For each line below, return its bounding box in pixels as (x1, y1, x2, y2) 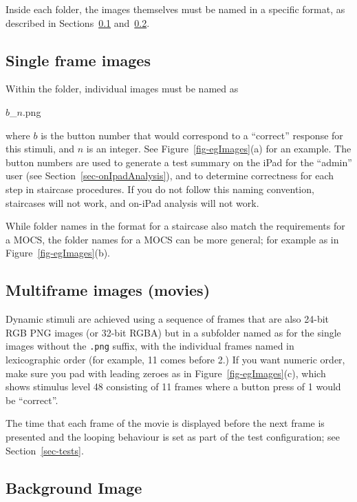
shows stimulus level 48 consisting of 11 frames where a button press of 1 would (6, 379, 341, 394)
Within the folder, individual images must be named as (6, 81, 239, 96)
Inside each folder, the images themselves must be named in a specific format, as (6, 2, 345, 16)
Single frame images (6, 49, 151, 70)
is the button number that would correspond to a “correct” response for (41, 128, 343, 142)
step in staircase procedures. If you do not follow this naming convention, (6, 181, 314, 196)
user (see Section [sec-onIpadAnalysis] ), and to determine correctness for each (6, 168, 334, 183)
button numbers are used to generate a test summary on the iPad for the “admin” (6, 154, 352, 169)
